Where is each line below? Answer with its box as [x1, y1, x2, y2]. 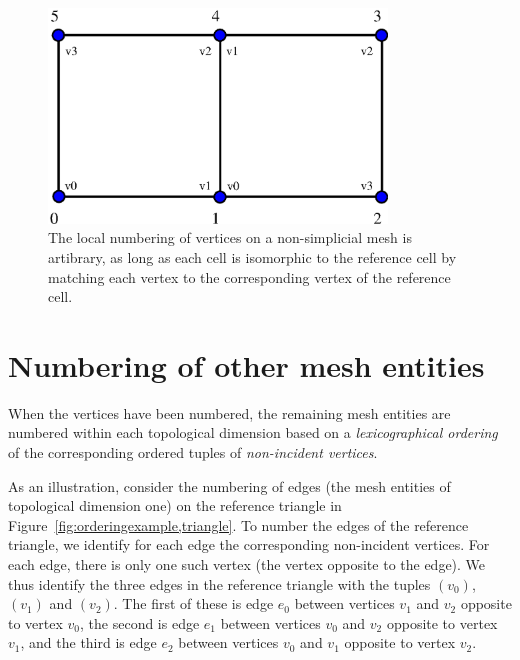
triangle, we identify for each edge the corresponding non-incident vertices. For [8, 534, 490, 555]
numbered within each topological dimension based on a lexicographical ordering [8, 422, 498, 443]
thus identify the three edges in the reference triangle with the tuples [8, 573, 431, 594]
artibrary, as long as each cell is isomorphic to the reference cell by [48, 246, 457, 267]
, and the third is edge [20, 632, 157, 653]
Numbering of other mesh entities [8, 344, 485, 385]
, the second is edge [80, 612, 200, 633]
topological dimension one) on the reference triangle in [8, 495, 342, 516]
